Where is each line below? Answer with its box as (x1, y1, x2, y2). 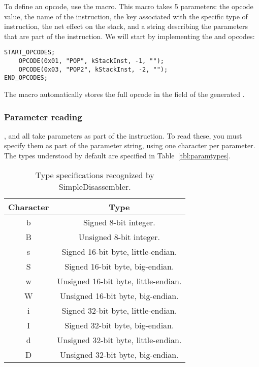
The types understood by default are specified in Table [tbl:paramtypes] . (4, 150, 231, 160)
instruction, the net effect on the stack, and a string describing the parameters (4, 21, 248, 31)
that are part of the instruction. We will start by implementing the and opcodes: (4, 30, 255, 41)
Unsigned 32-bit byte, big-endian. (60, 348, 179, 360)
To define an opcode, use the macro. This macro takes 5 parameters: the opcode (4, 1, 253, 11)
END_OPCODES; (4, 74, 48, 82)
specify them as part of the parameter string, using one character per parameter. (4, 140, 255, 151)
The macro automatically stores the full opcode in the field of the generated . (4, 89, 245, 99)
